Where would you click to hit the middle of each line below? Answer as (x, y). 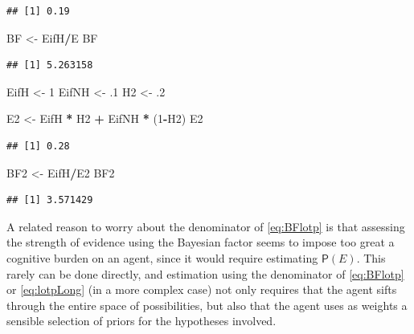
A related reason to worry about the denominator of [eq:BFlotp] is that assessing (206, 226)
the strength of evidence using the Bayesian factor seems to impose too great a (201, 242)
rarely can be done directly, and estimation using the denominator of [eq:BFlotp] (205, 273)
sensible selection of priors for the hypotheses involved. (141, 321)
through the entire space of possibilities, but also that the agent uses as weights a (207, 305)
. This (371, 257)
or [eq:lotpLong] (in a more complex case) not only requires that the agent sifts (202, 289)
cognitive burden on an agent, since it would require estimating (162, 257)
